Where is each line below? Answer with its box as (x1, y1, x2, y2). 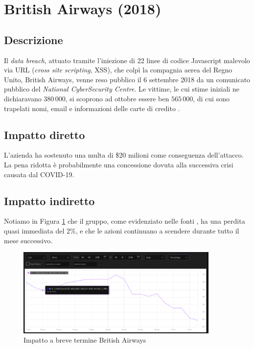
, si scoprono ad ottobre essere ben (65, 93, 169, 103)
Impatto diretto (4, 127, 85, 142)
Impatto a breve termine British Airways (23, 335, 146, 345)
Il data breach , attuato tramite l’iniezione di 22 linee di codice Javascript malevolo (4, 55, 250, 65)
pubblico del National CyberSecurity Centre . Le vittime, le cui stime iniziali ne (4, 84, 239, 94)
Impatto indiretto (4, 193, 95, 208)
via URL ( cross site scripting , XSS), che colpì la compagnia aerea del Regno (4, 65, 232, 75)
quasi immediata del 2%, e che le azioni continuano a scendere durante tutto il (4, 225, 239, 235)
